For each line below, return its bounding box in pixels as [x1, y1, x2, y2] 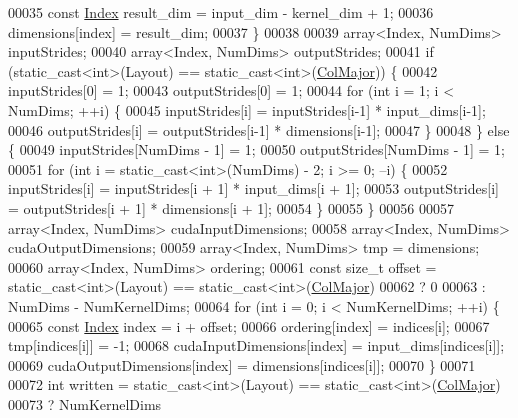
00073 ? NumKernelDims [8, 393, 162, 414]
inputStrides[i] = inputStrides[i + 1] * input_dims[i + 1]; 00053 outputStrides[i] [8, 178, 499, 199]
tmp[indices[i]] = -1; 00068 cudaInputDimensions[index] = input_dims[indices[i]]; [8, 335, 505, 356]
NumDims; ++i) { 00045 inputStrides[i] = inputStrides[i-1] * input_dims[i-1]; [8, 99, 486, 120]
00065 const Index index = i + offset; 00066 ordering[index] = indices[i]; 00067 [8, 315, 490, 336]
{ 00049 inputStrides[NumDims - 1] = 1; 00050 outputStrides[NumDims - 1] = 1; [8, 139, 506, 160]
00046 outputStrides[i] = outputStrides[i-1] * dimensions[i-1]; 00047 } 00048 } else [8, 119, 510, 140]
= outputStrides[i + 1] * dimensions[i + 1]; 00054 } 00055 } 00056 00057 [8, 197, 454, 218]
